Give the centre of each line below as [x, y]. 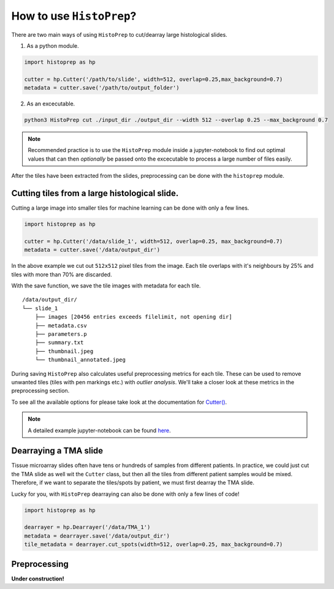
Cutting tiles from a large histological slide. [95, 193]
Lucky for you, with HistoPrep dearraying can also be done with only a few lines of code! [125, 494]
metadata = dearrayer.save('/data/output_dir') [97, 536]
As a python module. [53, 45]
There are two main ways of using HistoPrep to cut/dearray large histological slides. [120, 34]
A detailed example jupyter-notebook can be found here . [99, 430]
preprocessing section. [40, 391]
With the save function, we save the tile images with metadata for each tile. [106, 286]
